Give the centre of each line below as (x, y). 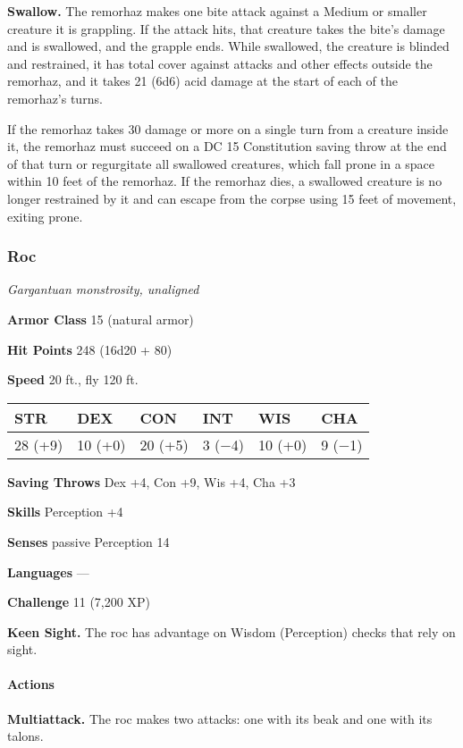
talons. (25, 736)
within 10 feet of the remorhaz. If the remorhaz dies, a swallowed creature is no (225, 181)
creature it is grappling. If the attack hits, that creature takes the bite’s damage (226, 28)
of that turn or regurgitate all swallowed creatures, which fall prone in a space (221, 163)
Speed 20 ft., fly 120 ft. (73, 379)
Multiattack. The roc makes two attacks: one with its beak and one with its (220, 718)
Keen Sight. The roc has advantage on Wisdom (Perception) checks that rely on (231, 631)
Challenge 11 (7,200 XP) (79, 602)
